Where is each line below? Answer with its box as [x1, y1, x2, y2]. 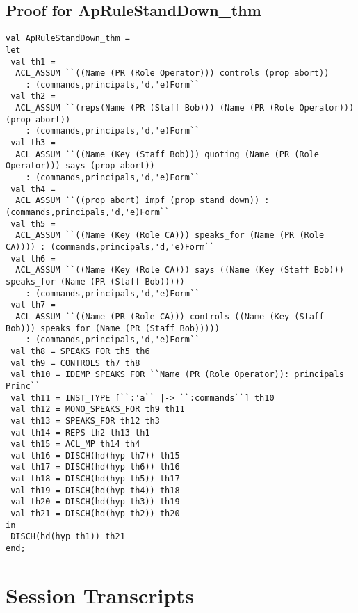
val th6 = [10, 253, 56, 264]
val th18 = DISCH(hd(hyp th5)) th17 [10, 474, 180, 484]
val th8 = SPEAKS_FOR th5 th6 [10, 346, 150, 356]
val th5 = [10, 218, 56, 229]
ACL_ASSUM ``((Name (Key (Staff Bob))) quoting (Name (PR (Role [15, 149, 320, 159]
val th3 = [10, 138, 56, 148]
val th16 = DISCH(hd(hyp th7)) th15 [10, 450, 180, 461]
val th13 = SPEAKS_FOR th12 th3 [10, 415, 160, 426]
